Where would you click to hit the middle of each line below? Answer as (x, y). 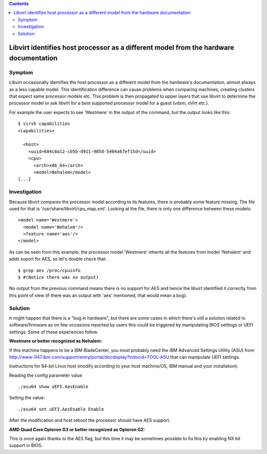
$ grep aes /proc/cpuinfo (49, 270)
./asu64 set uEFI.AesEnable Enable (61, 409)
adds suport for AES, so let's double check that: (58, 259)
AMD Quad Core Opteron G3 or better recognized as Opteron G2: (77, 429)
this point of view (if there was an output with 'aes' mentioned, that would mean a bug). (98, 295)
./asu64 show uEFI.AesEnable (53, 387)
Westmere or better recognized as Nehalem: (56, 341)
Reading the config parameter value (46, 375)
